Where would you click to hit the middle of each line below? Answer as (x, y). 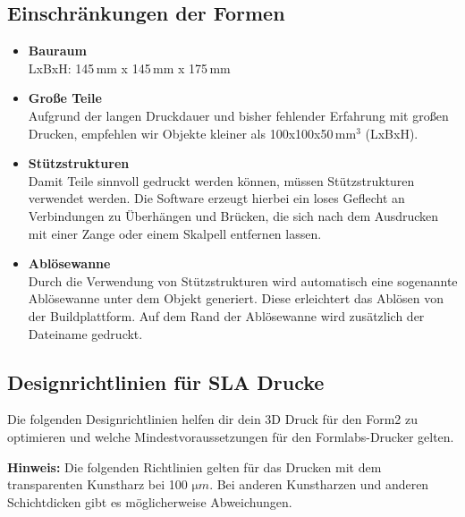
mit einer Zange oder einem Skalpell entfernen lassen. (175, 233)
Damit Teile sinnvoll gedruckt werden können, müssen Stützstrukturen (221, 180)
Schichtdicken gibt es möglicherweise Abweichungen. (150, 501)
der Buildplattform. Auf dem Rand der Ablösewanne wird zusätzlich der (226, 315)
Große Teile (65, 98)
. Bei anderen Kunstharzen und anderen (319, 484)
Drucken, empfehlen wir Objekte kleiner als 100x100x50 (181, 133)
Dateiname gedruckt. (85, 333)
